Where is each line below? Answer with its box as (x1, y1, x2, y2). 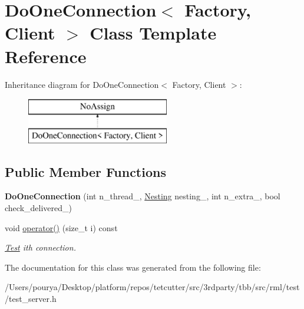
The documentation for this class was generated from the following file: (5, 261, 261, 273)
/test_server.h (5, 292, 57, 305)
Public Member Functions (5, 162, 166, 180)
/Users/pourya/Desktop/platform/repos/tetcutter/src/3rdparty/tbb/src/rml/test (5, 281, 300, 293)
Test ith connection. (5, 241, 76, 254)
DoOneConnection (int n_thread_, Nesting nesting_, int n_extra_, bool (5, 190, 280, 202)
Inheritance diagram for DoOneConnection (5, 78, 159, 90)
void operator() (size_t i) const (5, 221, 118, 234)
